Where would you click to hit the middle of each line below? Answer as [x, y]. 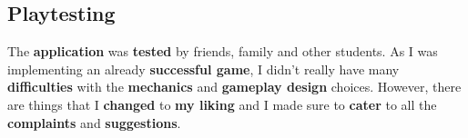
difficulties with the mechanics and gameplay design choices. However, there [234, 87]
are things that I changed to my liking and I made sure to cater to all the [222, 104]
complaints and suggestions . [94, 122]
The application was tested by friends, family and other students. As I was [223, 51]
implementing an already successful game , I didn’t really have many [203, 69]
